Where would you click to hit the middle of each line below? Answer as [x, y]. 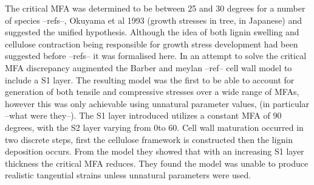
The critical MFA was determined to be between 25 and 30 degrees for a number [155, 8]
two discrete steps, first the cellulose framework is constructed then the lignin [149, 139]
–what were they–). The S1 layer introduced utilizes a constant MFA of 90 [143, 115]
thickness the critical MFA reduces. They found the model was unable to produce [157, 163]
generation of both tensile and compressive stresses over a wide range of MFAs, [152, 92]
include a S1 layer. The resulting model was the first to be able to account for [150, 79]
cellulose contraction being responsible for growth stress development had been [152, 44]
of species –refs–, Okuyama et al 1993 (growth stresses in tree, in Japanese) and [153, 20]
